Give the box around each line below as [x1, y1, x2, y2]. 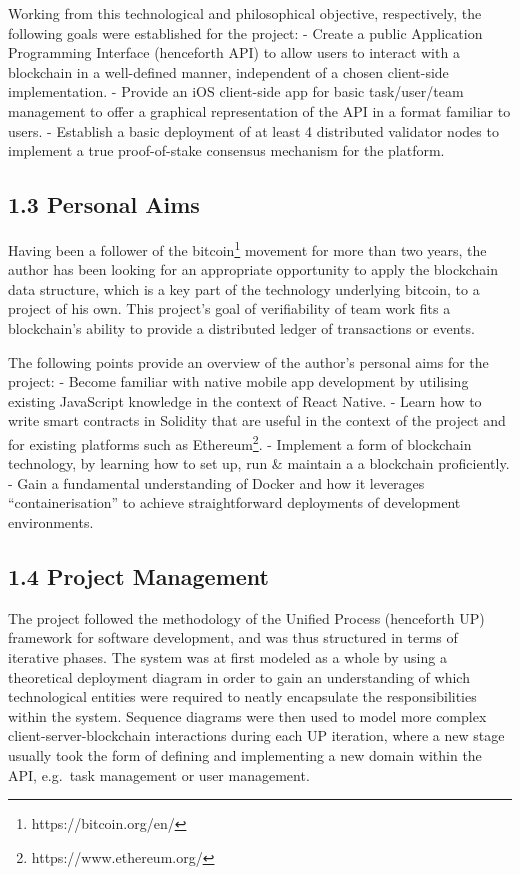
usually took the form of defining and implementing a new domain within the [8, 744, 482, 765]
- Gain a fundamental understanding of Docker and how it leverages [8, 472, 425, 493]
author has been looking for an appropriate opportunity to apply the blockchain [8, 259, 498, 280]
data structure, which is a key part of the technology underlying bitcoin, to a [8, 278, 480, 299]
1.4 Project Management [8, 560, 269, 591]
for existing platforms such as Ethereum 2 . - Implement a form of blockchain [8, 430, 472, 454]
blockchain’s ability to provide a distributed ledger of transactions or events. [8, 317, 475, 338]
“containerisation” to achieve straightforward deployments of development [8, 492, 461, 513]
